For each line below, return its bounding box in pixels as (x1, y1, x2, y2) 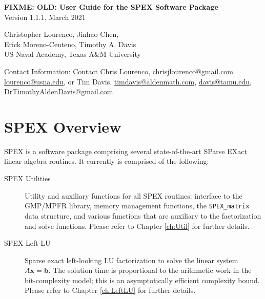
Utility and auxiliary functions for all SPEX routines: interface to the (25, 190, 242, 201)
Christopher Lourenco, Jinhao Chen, (4, 29, 119, 39)
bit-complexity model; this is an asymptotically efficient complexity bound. (25, 274, 260, 285)
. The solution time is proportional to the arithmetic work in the (48, 265, 252, 275)
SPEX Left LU (4, 238, 51, 248)
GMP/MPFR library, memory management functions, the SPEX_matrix (25, 200, 250, 211)
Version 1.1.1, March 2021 (4, 11, 86, 22)
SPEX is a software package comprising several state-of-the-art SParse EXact (4, 145, 247, 156)
